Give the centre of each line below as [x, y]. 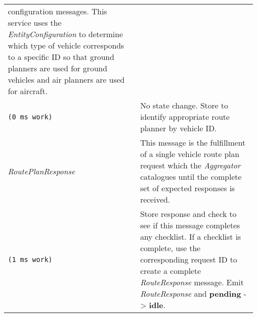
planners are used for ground [58, 68]
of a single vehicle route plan [190, 154]
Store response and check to [188, 214]
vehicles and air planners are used [66, 79]
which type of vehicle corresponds [66, 45]
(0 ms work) [30, 117]
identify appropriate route [185, 117]
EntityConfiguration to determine [65, 34]
